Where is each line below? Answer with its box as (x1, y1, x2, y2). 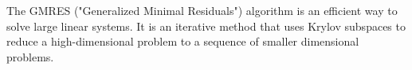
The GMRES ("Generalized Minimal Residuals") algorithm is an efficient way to (6, 2, 398, 18)
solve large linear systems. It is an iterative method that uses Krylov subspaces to (6, 17, 406, 34)
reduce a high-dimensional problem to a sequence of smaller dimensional (6, 33, 359, 50)
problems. (6, 48, 54, 64)
